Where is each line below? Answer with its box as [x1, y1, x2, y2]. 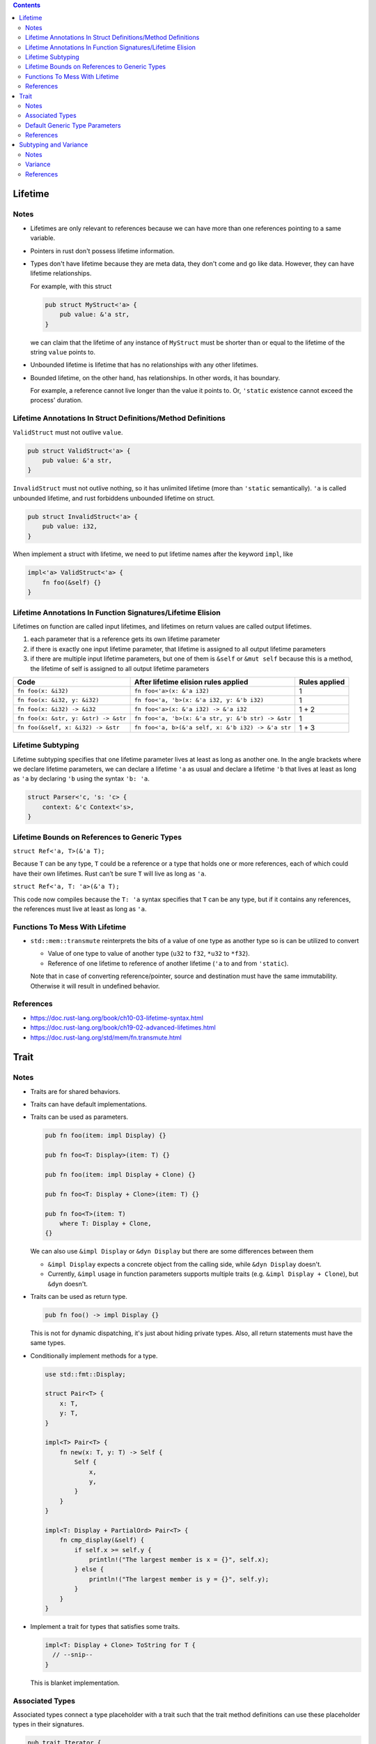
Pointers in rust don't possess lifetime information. [30, 246, 175, 255]
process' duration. [30, 396, 83, 405]
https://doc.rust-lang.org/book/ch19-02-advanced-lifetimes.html [30, 1023, 216, 1032]
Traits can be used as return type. [30, 1292, 128, 1300]
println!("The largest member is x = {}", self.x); [88, 1556, 269, 1564]
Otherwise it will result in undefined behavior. [30, 982, 160, 990]
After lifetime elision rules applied [134, 677, 249, 686]
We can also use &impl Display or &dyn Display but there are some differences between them [30, 1247, 314, 1256]
